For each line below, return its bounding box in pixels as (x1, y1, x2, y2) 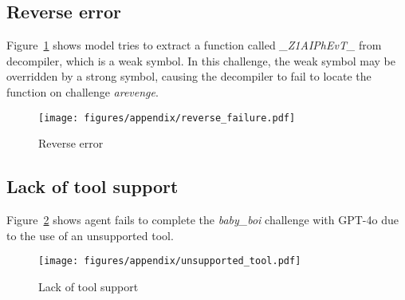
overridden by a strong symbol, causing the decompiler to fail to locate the (6, 68, 372, 85)
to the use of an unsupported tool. (6, 227, 174, 243)
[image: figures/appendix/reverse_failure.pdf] (38, 112, 296, 124)
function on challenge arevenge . (6, 83, 159, 100)
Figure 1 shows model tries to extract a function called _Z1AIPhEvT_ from (6, 37, 382, 53)
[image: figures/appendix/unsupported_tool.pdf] (38, 255, 301, 267)
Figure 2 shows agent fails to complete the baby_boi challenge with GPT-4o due (6, 211, 399, 228)
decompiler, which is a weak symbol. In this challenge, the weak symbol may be (6, 52, 395, 69)
